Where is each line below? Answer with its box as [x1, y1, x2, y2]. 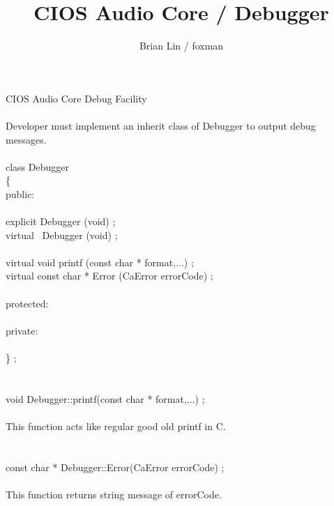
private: [6, 323, 38, 337]
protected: [6, 296, 49, 310]
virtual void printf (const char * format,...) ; [6, 254, 194, 269]
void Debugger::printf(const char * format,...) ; [6, 391, 205, 406]
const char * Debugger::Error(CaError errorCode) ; [6, 459, 225, 474]
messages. [6, 132, 47, 146]
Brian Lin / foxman [139, 38, 224, 53]
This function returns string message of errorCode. [6, 486, 222, 501]
